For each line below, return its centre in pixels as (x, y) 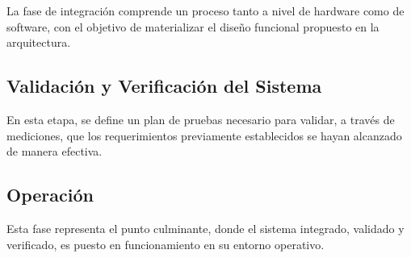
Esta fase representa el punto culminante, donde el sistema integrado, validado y (205, 228)
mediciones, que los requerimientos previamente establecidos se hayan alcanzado (204, 135)
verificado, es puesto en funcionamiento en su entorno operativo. (166, 244)
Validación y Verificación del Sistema (164, 86)
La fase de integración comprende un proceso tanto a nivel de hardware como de (205, 10)
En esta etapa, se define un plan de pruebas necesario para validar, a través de (201, 119)
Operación (50, 195)
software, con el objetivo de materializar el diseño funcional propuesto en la (193, 26)
